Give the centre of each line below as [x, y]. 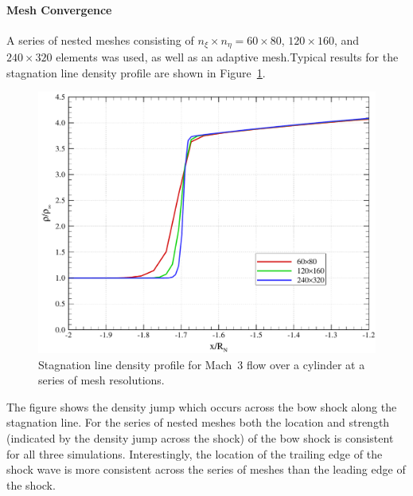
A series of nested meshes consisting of [100, 39]
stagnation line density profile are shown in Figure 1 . [136, 72]
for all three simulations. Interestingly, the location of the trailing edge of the [195, 453]
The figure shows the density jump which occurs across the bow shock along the [202, 406]
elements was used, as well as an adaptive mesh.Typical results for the [227, 57]
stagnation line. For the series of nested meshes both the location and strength [198, 422]
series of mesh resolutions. [101, 380]
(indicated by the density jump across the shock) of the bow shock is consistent [200, 437]
